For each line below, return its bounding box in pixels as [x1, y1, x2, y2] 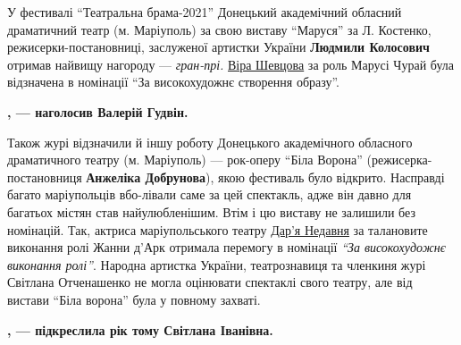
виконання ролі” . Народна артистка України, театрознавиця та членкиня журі [7, 255, 426, 273]
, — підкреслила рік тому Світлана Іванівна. [7, 320, 273, 339]
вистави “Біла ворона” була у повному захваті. [7, 290, 261, 308]
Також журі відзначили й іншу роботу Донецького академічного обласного [7, 132, 413, 151]
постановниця [7, 167, 82, 186]
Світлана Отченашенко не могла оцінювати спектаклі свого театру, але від [7, 273, 413, 291]
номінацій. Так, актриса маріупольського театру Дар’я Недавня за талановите [7, 220, 428, 239]
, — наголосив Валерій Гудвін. [7, 102, 189, 121]
